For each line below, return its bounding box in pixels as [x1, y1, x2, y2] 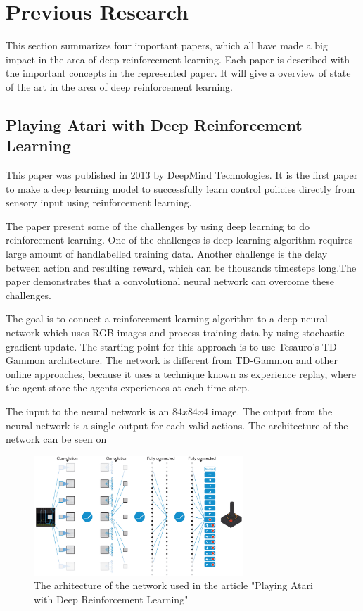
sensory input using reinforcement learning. [6, 195, 192, 210]
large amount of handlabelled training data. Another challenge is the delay [6, 246, 328, 261]
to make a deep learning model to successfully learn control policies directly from [6, 181, 355, 196]
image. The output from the [211, 404, 333, 418]
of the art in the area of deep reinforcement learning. [6, 79, 233, 94]
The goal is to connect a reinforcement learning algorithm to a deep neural [6, 311, 328, 326]
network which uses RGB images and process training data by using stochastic [6, 325, 345, 340]
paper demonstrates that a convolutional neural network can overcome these [6, 274, 335, 289]
